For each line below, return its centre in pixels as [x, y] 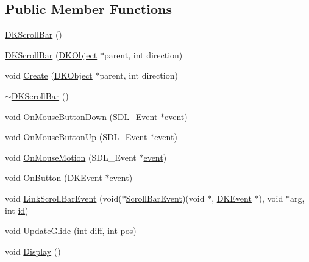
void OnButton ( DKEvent [54, 178]
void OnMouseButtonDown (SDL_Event [81, 116]
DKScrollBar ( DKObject [51, 55]
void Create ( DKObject [49, 75]
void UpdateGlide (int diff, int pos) [71, 231]
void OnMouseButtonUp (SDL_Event [76, 137]
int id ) [17, 210]
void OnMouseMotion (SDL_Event [71, 157]
